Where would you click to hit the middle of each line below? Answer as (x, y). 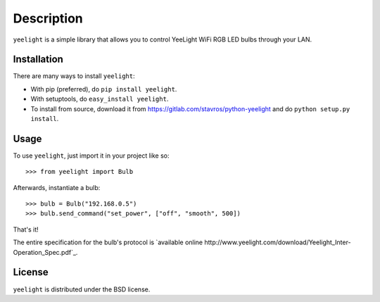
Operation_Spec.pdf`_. (45, 252)
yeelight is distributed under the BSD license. (82, 289)
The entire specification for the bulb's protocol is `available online (108, 242)
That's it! (26, 229)
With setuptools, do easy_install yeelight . (100, 99)
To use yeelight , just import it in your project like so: (91, 156)
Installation (38, 59)
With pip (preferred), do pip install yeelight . (104, 89)
